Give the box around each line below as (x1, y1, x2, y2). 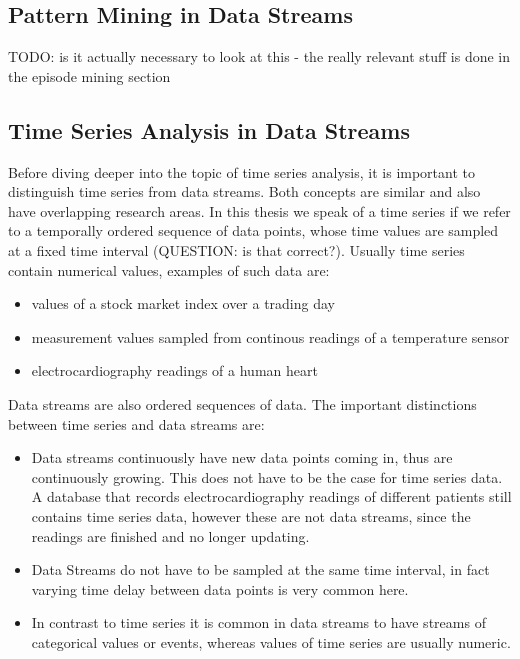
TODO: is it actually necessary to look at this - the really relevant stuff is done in (8, 46, 511, 67)
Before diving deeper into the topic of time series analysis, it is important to (8, 161, 475, 182)
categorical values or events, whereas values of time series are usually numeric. (31, 631, 511, 652)
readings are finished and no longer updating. (31, 525, 310, 546)
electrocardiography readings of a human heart (31, 360, 318, 381)
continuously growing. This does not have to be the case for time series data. (31, 466, 503, 487)
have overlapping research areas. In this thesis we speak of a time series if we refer (8, 200, 511, 221)
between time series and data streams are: (8, 413, 265, 434)
